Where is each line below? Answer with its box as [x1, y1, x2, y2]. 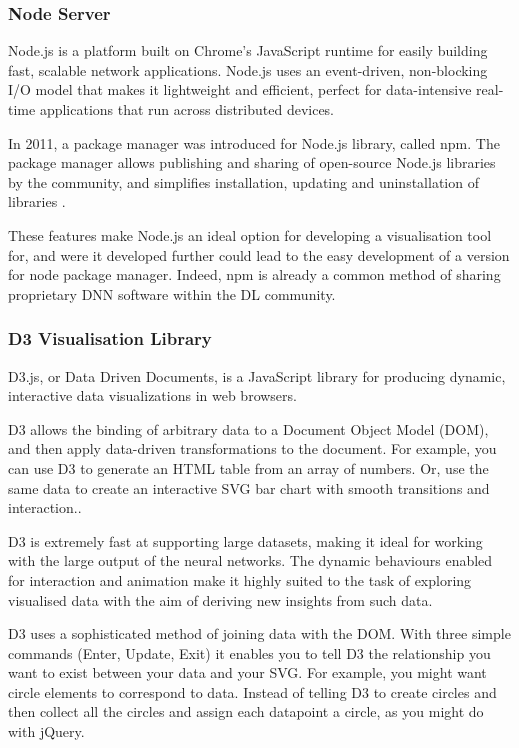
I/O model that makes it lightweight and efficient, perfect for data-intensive [8, 79, 472, 100]
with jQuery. [8, 721, 85, 742]
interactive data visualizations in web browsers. [8, 385, 297, 406]
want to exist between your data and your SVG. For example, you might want [8, 662, 487, 683]
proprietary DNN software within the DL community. [8, 283, 336, 304]
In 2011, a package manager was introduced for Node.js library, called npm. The [8, 132, 500, 153]
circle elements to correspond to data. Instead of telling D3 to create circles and [8, 681, 497, 702]
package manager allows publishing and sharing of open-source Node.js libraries [8, 152, 496, 173]
